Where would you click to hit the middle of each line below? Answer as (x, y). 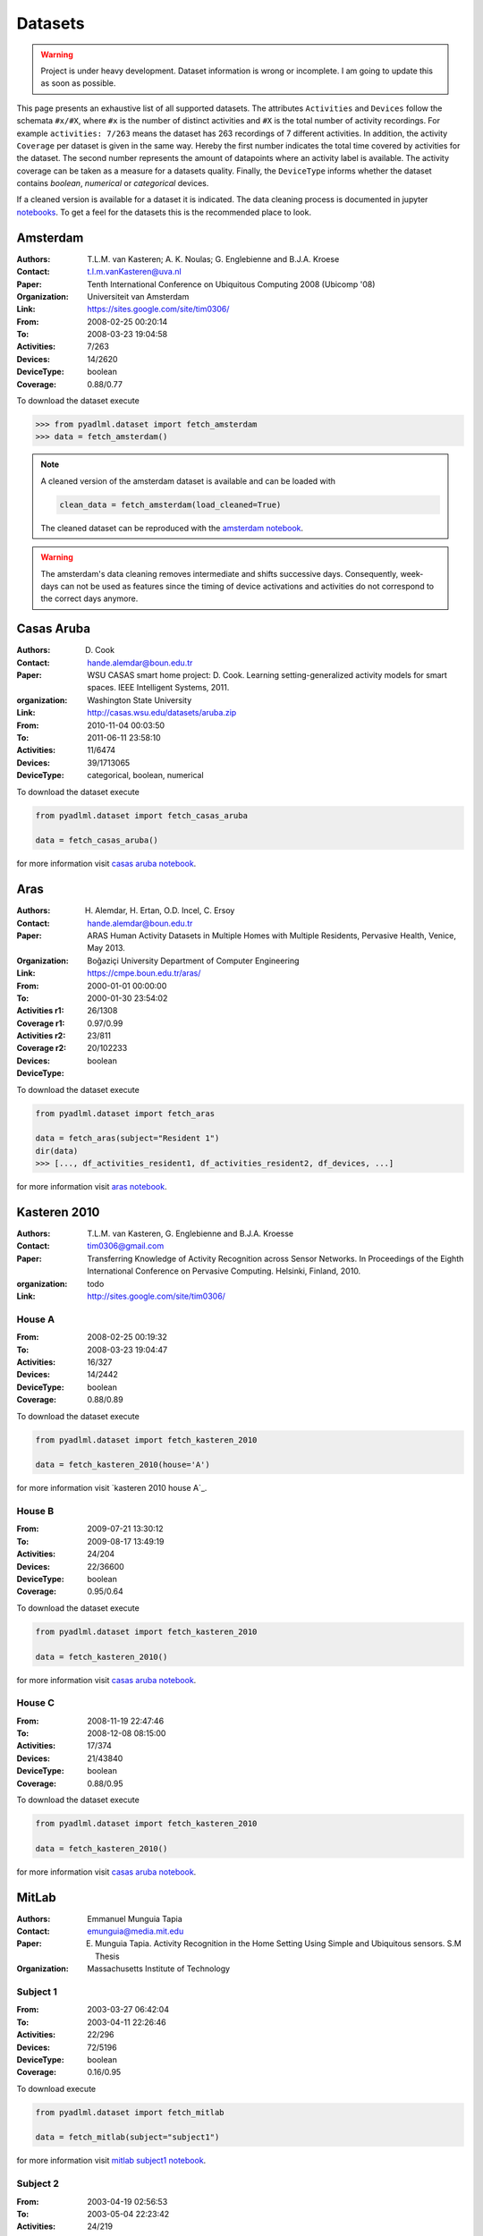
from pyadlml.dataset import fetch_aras (125, 1113)
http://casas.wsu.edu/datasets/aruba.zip (162, 713)
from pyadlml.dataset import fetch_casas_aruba (141, 815)
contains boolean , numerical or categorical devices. (113, 183)
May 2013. (106, 948)
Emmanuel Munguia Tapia (135, 1918)
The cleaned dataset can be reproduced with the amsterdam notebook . (172, 528)
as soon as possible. (78, 83)
